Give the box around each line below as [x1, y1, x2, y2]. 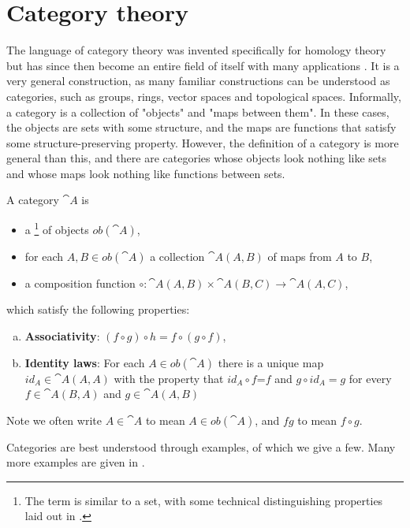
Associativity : [24, 327, 100, 344]
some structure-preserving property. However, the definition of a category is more [6, 134, 399, 151]
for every [348, 370, 392, 386]
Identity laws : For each [24, 354, 145, 370]
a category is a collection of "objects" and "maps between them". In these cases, [6, 103, 389, 120]
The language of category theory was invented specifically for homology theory [6, 42, 386, 58]
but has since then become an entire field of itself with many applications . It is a [6, 57, 400, 73]
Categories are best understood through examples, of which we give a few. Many [6, 438, 396, 455]
